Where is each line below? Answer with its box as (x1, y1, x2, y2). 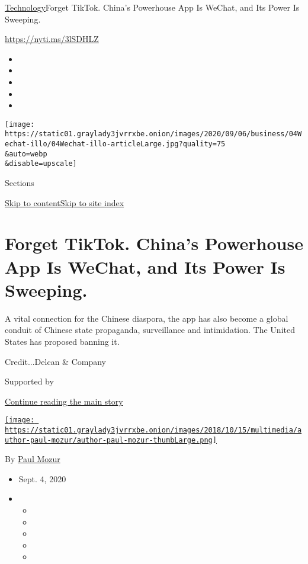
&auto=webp (5, 149, 47, 158)
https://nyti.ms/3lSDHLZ (5, 33, 99, 45)
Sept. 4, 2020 (18, 472, 66, 485)
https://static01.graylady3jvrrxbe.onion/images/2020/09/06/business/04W (5, 130, 302, 139)
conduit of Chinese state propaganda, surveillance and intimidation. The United (5, 323, 295, 336)
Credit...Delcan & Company (5, 355, 106, 367)
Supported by (5, 375, 54, 387)
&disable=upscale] (5, 159, 77, 168)
